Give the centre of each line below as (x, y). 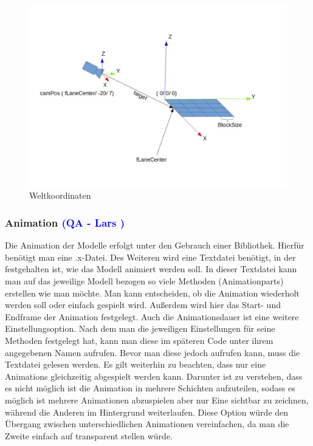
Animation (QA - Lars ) (65, 222)
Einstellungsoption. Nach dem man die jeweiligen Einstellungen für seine (140, 328)
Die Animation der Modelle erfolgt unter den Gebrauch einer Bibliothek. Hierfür (155, 245)
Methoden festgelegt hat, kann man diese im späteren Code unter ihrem (139, 340)
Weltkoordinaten (60, 195)
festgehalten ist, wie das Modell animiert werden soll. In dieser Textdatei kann (151, 269)
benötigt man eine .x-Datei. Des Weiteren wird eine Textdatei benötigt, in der (150, 257)
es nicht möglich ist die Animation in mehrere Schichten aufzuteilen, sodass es (150, 388)
